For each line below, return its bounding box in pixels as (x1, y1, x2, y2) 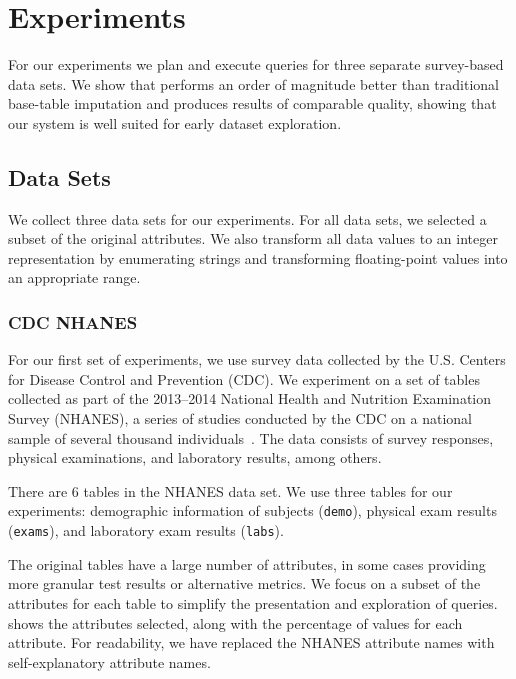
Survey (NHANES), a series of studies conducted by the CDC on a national (8, 408, 472, 429)
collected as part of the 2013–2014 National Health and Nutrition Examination (8, 388, 491, 409)
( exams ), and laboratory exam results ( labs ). (8, 520, 284, 541)
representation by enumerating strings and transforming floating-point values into (8, 247, 508, 268)
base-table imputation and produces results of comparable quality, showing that (8, 93, 497, 114)
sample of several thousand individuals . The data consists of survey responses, (8, 427, 494, 448)
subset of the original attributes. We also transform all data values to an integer (8, 228, 498, 249)
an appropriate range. (8, 267, 141, 288)
